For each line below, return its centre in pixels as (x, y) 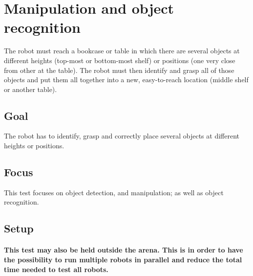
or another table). (31, 89)
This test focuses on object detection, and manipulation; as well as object (114, 192)
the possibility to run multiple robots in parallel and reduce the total (123, 260)
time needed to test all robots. (56, 269)
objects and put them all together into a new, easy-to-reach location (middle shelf (126, 80)
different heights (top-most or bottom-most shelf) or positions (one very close (120, 60)
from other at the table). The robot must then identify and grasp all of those (119, 70)
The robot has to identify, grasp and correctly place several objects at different (122, 136)
